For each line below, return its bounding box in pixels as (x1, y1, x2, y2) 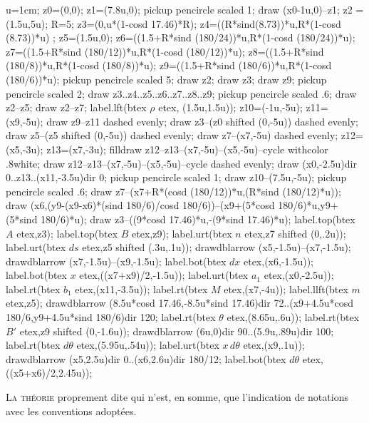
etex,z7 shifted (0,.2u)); (244, 225, 346, 240)
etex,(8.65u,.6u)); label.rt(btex (227, 310, 360, 325)
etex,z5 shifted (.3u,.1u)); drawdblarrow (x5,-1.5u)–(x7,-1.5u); (82, 240, 351, 255)
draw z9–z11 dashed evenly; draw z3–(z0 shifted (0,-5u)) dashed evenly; (46, 113, 358, 128)
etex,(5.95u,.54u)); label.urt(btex (76, 337, 219, 352)
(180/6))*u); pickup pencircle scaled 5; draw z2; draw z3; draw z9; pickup (6, 71, 327, 86)
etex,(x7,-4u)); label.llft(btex (224, 281, 348, 296)
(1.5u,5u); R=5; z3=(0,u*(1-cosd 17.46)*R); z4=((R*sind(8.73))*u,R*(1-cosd (6, 16, 341, 31)
